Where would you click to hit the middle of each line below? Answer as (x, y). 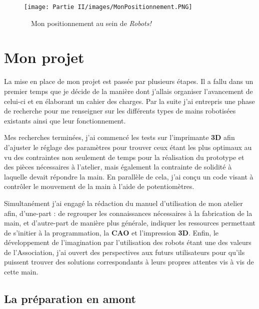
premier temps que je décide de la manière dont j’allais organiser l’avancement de (128, 91)
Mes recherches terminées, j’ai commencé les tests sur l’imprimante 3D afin (119, 137)
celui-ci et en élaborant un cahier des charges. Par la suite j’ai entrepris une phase (129, 101)
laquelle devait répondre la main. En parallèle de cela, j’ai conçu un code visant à (129, 176)
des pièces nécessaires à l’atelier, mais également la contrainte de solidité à (118, 167)
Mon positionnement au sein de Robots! (91, 23)
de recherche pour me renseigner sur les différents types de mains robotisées (120, 111)
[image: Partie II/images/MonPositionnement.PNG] (108, 7)
